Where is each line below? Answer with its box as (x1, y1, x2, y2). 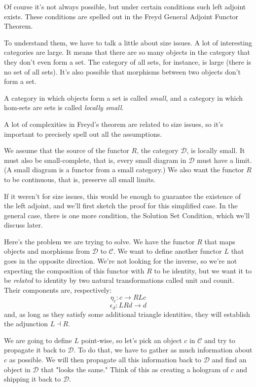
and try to (204, 335, 235, 345)
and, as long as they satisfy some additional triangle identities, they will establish (4, 309, 250, 319)
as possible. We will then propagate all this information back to (9, 354, 202, 365)
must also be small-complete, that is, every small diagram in (4, 155, 186, 165)
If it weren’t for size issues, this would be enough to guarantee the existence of (4, 191, 241, 201)
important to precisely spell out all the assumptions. (4, 128, 162, 139)
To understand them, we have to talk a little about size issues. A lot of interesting (4, 37, 252, 47)
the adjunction (4, 318, 48, 329)
